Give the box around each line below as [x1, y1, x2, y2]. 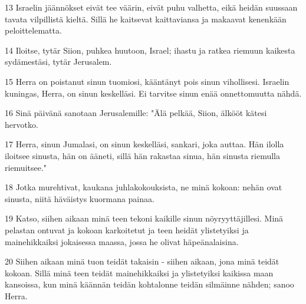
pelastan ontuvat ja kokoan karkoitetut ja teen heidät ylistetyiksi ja [5, 223, 249, 236]
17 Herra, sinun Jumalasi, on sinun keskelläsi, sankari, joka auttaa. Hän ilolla [5, 138, 284, 150]
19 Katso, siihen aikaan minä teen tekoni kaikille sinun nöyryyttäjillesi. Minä [5, 212, 284, 224]
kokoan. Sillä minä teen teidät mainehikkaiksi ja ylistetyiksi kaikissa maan [5, 266, 274, 279]
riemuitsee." [5, 161, 47, 173]
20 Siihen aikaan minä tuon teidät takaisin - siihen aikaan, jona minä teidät [5, 255, 279, 267]
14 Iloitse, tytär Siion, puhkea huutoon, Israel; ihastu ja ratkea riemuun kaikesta [5, 44, 295, 56]
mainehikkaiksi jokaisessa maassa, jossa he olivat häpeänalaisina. [5, 235, 239, 247]
